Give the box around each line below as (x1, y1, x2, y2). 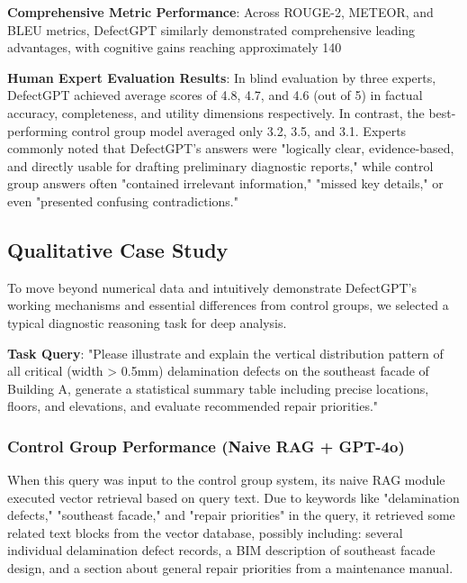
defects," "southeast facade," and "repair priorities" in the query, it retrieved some (7, 506, 455, 524)
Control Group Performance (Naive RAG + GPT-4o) (7, 434, 405, 457)
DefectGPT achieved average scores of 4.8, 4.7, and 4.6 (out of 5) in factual (7, 86, 423, 105)
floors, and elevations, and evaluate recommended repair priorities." (7, 396, 379, 415)
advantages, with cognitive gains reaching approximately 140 (7, 38, 342, 57)
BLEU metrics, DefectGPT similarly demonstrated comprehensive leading (7, 20, 416, 39)
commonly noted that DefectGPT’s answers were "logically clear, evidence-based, (7, 139, 454, 158)
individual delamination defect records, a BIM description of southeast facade (7, 541, 436, 560)
